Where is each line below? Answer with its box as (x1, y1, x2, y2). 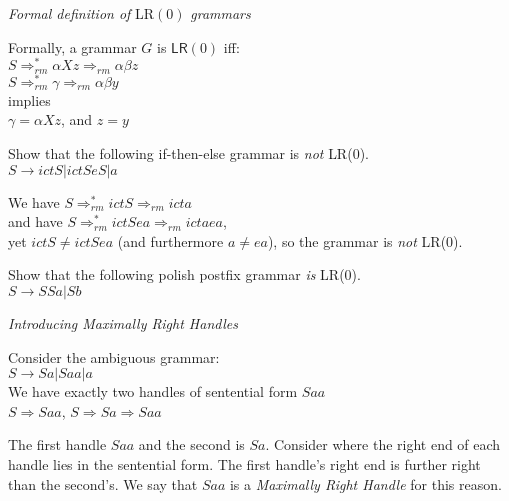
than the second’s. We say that (8, 473, 198, 494)
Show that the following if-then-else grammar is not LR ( (8, 142, 353, 163)
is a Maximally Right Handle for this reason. (229, 473, 502, 494)
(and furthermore (117, 230, 224, 251)
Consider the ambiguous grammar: (8, 346, 220, 367)
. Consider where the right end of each (265, 434, 501, 455)
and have (8, 211, 63, 232)
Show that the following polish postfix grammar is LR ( (8, 264, 345, 285)
